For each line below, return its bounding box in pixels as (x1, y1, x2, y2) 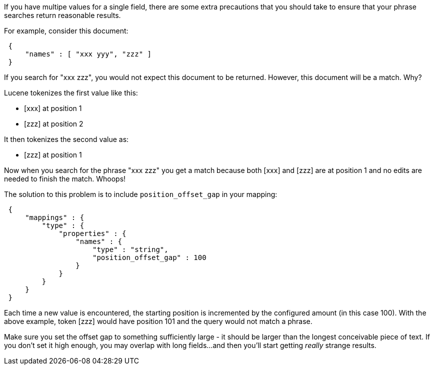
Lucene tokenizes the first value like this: (4, 88, 138, 97)
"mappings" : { (25, 213, 84, 221)
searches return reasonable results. (4, 11, 121, 19)
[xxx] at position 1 (24, 104, 82, 112)
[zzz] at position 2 (24, 119, 83, 128)
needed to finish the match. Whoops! (4, 174, 126, 183)
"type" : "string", (92, 245, 168, 253)
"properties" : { (58, 229, 126, 237)
